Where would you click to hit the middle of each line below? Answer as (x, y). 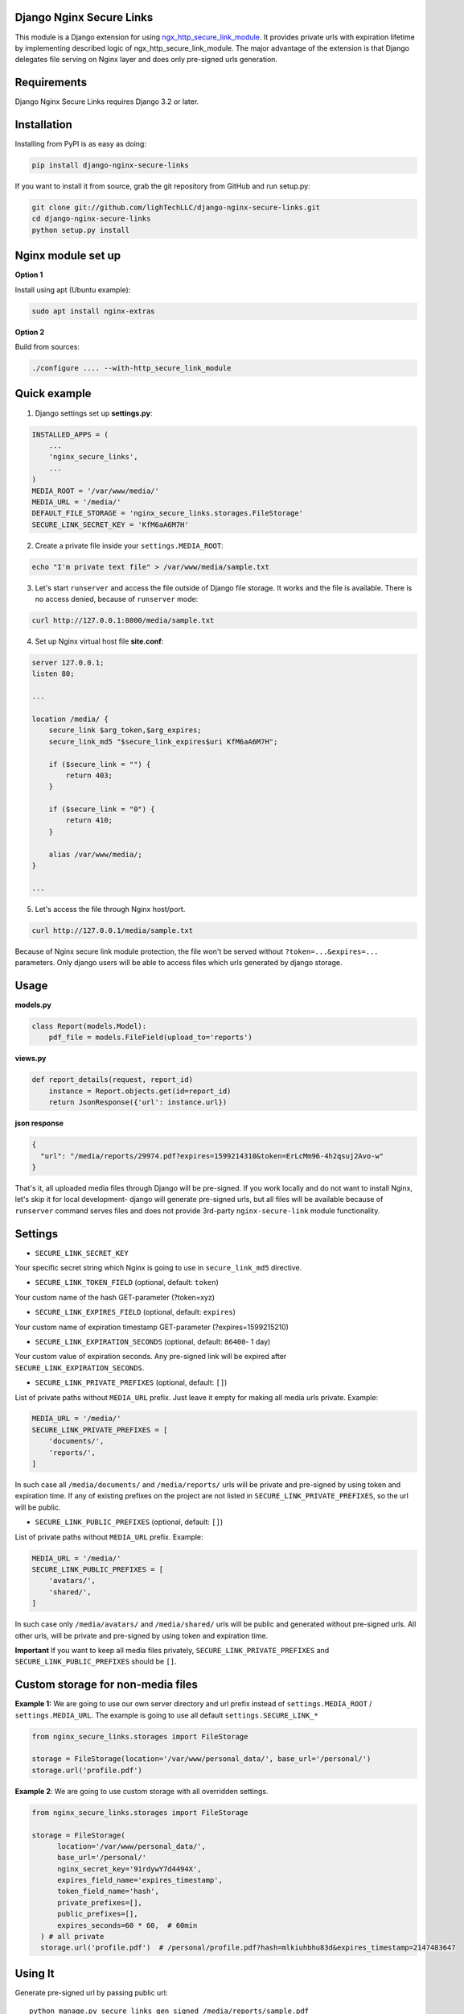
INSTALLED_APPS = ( (70, 434)
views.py (31, 1059)
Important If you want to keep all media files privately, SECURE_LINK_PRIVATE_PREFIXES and (172, 1650)
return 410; (89, 821)
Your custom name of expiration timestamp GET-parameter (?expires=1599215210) (152, 1327)
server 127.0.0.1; (68, 662)
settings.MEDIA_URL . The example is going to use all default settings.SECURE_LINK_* (167, 1715)
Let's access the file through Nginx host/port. (110, 909)
